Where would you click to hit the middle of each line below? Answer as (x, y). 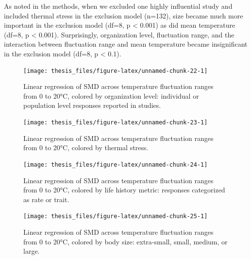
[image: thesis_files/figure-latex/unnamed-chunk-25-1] (116, 216)
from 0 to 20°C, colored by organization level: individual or (111, 95)
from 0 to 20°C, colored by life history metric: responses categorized (124, 190)
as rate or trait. (46, 199)
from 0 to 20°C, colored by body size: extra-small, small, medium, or (125, 241)
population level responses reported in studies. (92, 105)
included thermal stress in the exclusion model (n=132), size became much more (124, 15)
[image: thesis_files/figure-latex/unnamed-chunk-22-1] (116, 71)
